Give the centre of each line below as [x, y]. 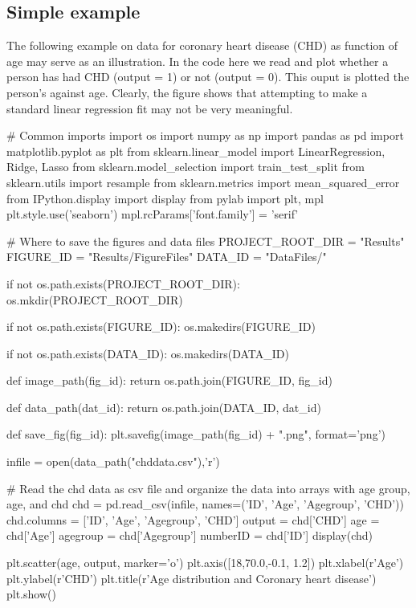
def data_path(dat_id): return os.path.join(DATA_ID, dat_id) [164, 407]
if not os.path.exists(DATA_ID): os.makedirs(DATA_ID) [148, 353]
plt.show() [31, 594]
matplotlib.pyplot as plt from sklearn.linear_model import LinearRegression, [196, 151]
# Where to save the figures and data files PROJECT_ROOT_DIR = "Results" [206, 241]
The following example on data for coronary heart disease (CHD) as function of [202, 45]
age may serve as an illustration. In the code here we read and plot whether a [198, 61]
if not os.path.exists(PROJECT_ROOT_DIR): [123, 283]
